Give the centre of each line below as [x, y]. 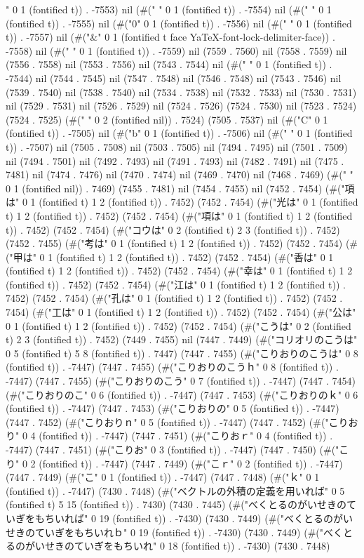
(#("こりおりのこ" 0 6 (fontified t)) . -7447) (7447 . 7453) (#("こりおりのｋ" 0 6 [182, 394]
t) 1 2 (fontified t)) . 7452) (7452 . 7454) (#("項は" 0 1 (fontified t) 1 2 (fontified [179, 215]
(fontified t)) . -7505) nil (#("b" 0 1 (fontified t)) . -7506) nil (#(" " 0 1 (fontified [179, 133]
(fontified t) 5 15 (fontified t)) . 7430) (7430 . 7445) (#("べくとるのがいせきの [176, 504]
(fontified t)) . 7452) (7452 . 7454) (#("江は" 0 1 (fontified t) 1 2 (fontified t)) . [176, 284]
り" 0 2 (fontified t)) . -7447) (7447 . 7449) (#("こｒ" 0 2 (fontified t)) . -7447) [174, 463]
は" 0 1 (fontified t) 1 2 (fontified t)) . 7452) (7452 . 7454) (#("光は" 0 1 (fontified [182, 202]
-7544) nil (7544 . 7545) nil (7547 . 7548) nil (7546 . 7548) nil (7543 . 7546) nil [174, 78]
